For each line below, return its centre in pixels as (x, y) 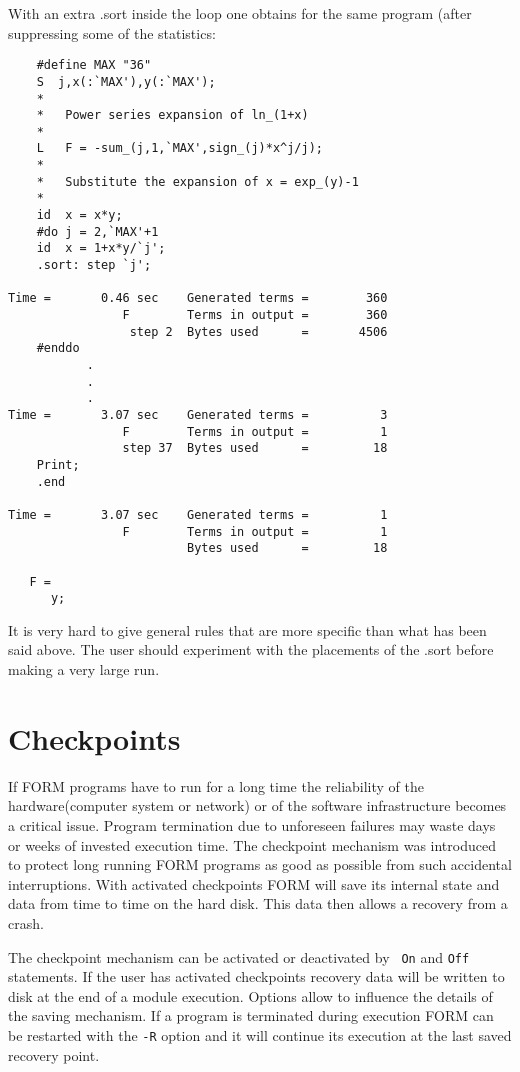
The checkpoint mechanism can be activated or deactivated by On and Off (239, 956)
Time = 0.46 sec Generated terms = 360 (198, 298)
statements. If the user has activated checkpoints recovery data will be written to (256, 976)
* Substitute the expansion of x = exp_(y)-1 (197, 181)
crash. (26, 922)
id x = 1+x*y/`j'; (101, 248)
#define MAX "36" (94, 65)
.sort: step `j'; (94, 265)
